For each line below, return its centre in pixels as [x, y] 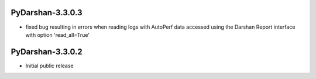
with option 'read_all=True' [58, 35]
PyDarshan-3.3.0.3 [47, 13]
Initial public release [50, 66]
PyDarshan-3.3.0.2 [47, 52]
